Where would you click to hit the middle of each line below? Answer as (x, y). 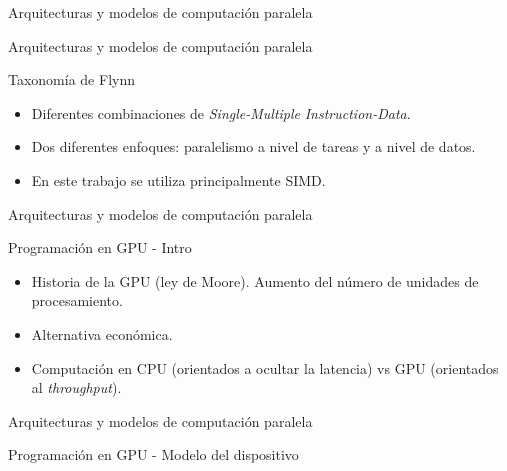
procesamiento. (77, 300)
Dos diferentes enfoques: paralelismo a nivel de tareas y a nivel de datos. (253, 146)
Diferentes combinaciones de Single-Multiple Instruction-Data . (221, 112)
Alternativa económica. (102, 333)
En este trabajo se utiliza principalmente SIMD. (178, 179)
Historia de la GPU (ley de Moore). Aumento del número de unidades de (255, 280)
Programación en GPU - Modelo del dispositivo (153, 454)
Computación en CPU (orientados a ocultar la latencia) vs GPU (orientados (265, 367)
